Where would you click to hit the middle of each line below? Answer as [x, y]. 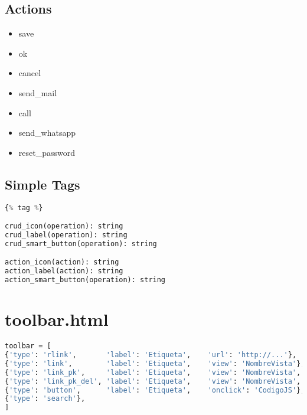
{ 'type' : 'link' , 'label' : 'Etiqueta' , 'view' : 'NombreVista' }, [155, 363]
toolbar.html [57, 319]
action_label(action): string [64, 271]
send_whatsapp [47, 133]
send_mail [38, 92]
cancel [30, 73]
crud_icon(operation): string [64, 226]
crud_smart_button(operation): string [81, 244]
